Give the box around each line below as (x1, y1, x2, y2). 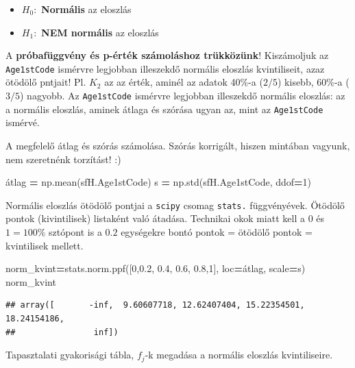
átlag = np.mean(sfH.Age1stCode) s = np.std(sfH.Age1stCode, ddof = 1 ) (5, 175, 312, 189)
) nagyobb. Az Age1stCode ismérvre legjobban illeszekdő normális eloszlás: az (20, 88, 345, 103)
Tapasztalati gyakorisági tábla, (5, 347, 134, 362)
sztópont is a (48, 224, 102, 238)
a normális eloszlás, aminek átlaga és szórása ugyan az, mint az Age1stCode (5, 101, 323, 116)
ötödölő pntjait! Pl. (5, 75, 86, 89)
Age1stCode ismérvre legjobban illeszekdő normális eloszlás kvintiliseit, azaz (5, 61, 325, 75)
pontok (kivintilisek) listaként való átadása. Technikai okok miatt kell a (5, 211, 305, 225)
